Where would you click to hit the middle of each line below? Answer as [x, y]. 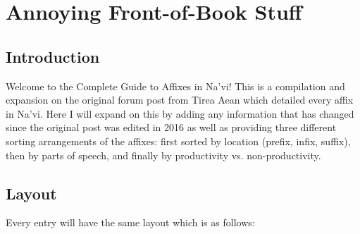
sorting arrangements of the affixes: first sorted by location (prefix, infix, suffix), [178, 141]
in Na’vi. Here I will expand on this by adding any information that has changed [180, 113]
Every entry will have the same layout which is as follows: [130, 222]
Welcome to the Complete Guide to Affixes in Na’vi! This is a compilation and [175, 86]
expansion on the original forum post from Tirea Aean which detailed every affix [180, 100]
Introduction [53, 56]
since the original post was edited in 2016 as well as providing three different [171, 127]
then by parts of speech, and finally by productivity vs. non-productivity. [163, 155]
